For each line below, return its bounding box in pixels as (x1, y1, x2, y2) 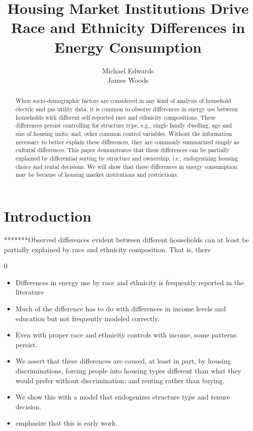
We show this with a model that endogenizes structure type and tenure (15, 392, 230, 402)
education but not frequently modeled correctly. (15, 313, 160, 323)
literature (15, 287, 44, 297)
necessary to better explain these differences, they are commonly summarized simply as (15, 137, 239, 146)
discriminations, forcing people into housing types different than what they (15, 365, 241, 375)
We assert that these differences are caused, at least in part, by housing (15, 356, 231, 366)
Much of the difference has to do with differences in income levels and (15, 303, 226, 313)
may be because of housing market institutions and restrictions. (15, 170, 179, 179)
